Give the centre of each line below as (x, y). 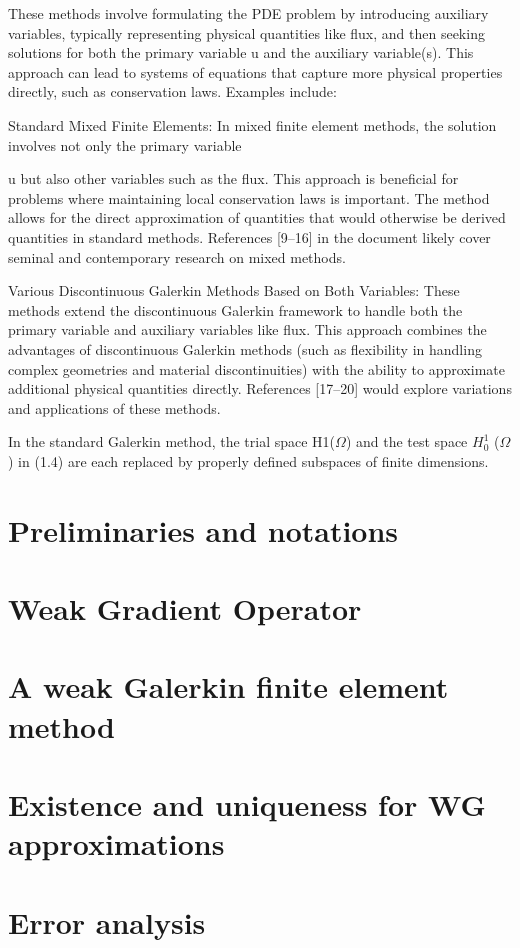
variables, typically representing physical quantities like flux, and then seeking (246, 32)
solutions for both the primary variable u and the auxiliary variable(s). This (241, 52)
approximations (116, 843)
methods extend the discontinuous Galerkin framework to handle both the (235, 309)
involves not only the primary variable (125, 144)
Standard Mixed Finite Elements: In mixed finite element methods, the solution (252, 124)
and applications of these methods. (114, 407)
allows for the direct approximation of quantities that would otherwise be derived (257, 217)
